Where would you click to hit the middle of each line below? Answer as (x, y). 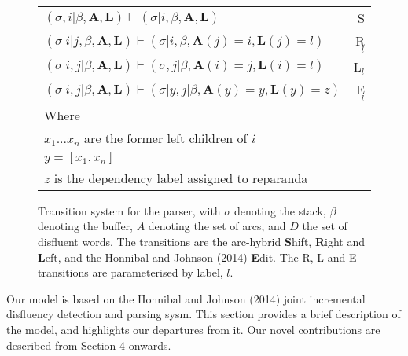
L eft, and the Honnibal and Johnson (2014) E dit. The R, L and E (197, 257)
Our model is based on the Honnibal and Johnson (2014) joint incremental (186, 298)
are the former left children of (166, 138)
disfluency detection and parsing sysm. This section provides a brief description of (204, 314)
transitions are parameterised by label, (130, 272)
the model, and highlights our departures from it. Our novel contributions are (193, 330)
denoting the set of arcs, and (217, 226)
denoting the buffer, (86, 226)
